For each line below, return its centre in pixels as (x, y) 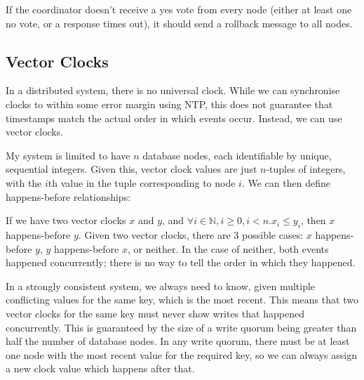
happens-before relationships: (68, 196)
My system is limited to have (68, 155)
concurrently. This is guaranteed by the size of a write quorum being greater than (181, 327)
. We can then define (286, 182)
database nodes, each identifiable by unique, (237, 155)
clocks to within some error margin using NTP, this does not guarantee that (169, 104)
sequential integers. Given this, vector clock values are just (132, 169)
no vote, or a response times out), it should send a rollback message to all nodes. (179, 23)
